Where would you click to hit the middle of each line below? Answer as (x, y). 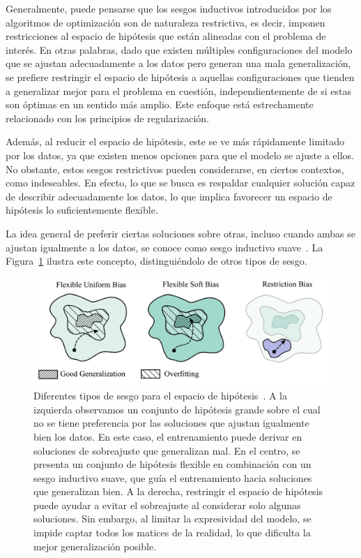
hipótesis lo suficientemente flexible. (82, 210)
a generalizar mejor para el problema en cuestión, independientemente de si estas (178, 90)
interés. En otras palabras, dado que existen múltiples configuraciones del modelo (179, 49)
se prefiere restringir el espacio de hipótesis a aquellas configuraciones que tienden (180, 76)
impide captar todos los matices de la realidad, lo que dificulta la (172, 533)
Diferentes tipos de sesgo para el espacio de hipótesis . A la (160, 396)
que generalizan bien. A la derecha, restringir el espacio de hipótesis (178, 491)
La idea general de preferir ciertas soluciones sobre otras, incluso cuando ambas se (180, 233)
